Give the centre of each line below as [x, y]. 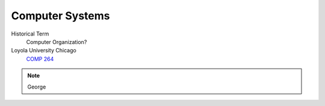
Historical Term [30, 34]
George [37, 87]
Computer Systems [60, 16]
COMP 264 [40, 59]
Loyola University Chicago [44, 51]
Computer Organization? [57, 42]
